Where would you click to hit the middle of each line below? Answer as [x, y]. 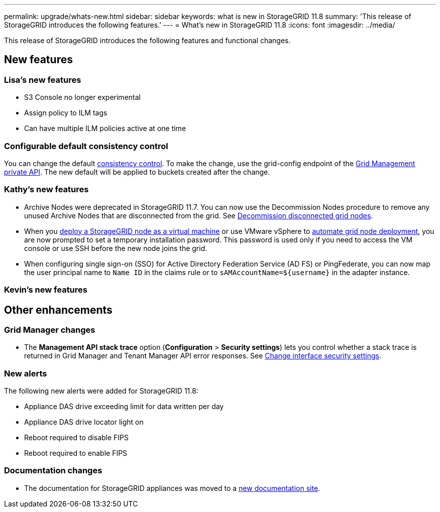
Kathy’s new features [46, 189]
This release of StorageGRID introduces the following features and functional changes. [147, 40]
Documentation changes [53, 471]
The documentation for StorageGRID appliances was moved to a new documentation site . [172, 488]
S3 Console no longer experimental [82, 97]
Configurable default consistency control [86, 146]
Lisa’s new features [43, 80]
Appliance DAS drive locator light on [84, 422]
